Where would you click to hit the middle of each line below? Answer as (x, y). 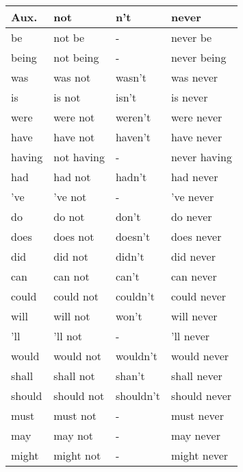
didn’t (130, 256)
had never (194, 177)
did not (71, 256)
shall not (74, 376)
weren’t (133, 117)
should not (79, 396)
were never (196, 117)
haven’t (133, 137)
